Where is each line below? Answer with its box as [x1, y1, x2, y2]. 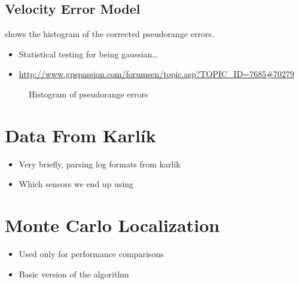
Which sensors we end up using [19, 178, 134, 190]
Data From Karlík [5, 123, 156, 147]
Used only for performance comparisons [19, 248, 164, 260]
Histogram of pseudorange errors [29, 87, 148, 100]
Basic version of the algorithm [19, 267, 129, 280]
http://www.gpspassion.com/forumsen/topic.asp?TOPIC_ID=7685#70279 [19, 68, 294, 80]
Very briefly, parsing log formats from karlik [19, 157, 181, 170]
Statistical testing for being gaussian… [19, 47, 158, 60]
